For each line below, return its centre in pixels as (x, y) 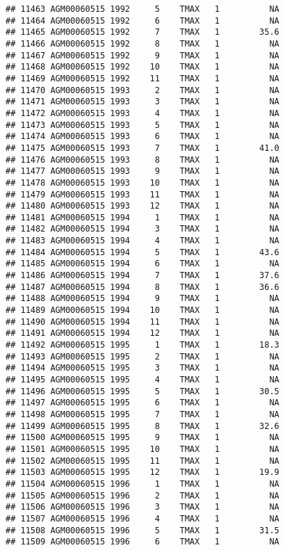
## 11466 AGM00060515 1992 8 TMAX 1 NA (142, 43)
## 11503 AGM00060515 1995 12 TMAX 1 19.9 (142, 472)
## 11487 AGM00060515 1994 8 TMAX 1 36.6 (142, 287)
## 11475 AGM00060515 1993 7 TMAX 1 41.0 (142, 148)
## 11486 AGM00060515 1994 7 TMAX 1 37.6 (142, 276)
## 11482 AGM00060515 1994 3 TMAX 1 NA (142, 229)
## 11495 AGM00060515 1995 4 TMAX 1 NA (142, 380)
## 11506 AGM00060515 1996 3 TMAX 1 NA (142, 507)
